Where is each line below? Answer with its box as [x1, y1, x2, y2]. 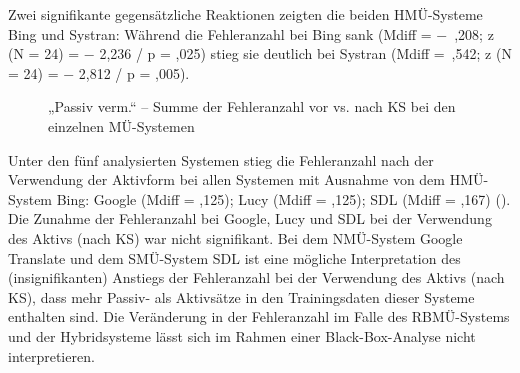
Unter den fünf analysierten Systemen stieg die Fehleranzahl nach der [8, 149, 434, 170]
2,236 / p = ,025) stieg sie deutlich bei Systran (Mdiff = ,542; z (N [99, 43, 512, 64]
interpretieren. [8, 345, 95, 366]
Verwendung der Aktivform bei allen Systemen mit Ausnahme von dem [8, 169, 445, 190]
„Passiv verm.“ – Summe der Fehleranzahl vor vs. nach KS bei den [48, 96, 456, 117]
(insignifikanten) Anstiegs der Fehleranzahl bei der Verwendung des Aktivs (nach [8, 267, 505, 288]
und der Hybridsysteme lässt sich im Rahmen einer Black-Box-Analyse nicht [8, 325, 476, 346]
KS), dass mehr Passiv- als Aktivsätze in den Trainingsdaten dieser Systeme [8, 286, 475, 307]
